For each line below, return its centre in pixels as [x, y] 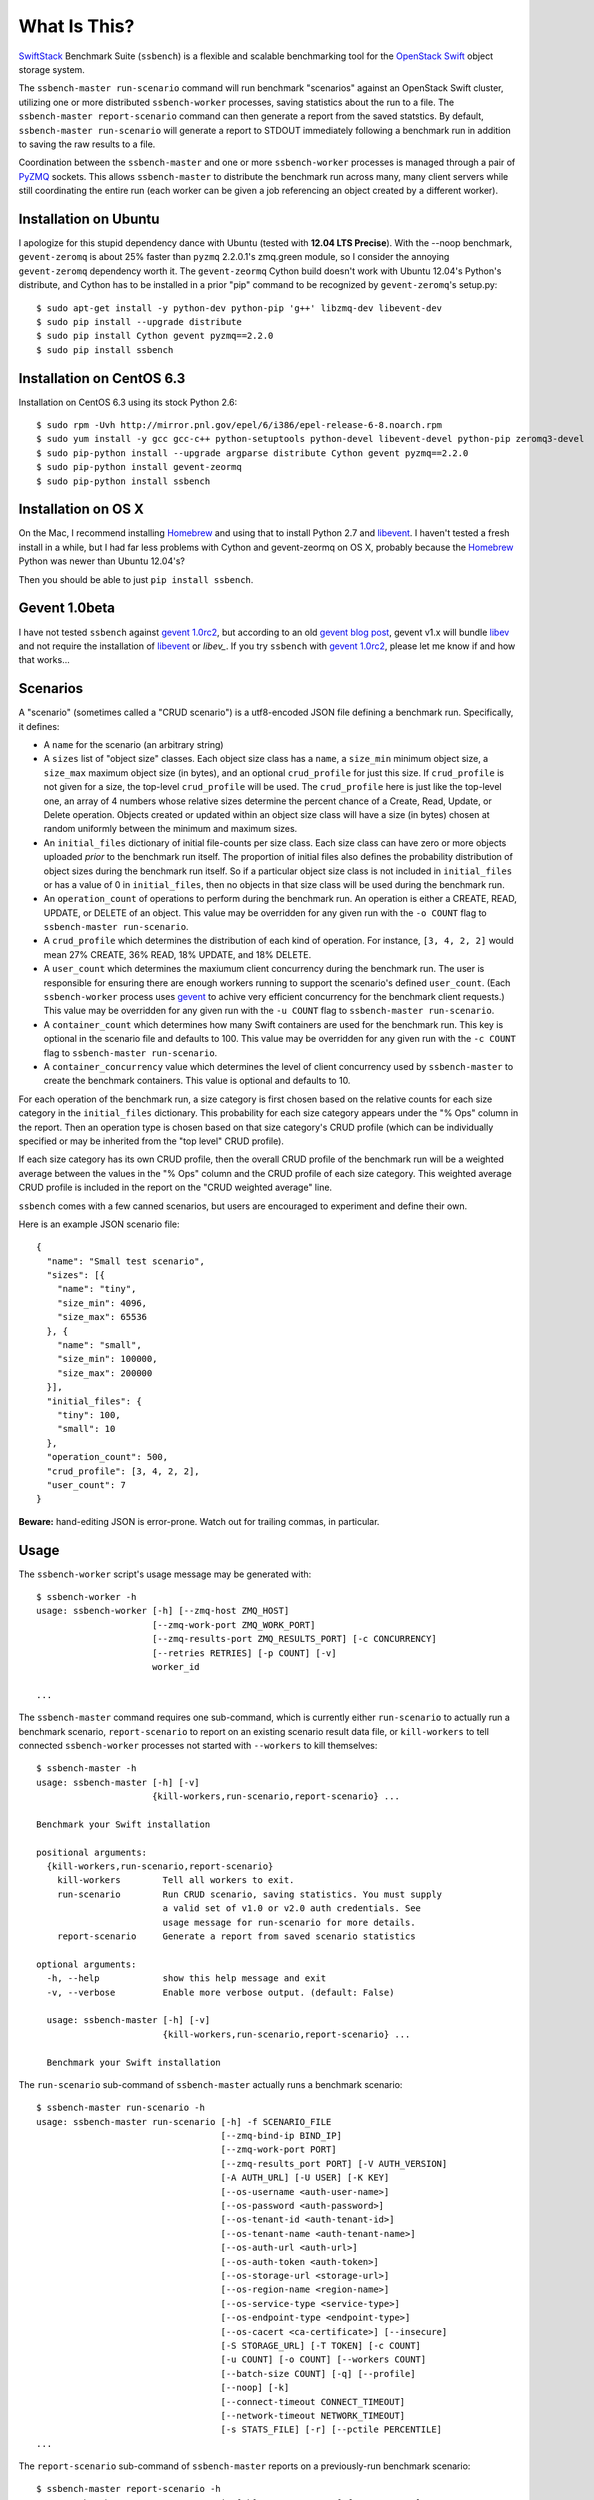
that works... [44, 660]
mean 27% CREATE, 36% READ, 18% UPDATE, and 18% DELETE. [177, 954]
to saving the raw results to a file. [87, 144]
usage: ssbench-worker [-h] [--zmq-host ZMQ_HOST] [163, 1611]
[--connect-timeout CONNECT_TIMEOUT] [313, 2401]
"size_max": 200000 [104, 1373]
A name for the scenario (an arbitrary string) [133, 745]
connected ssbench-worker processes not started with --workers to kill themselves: [198, 1745]
